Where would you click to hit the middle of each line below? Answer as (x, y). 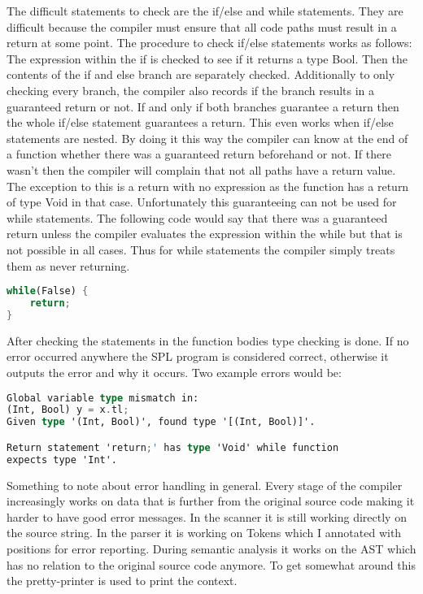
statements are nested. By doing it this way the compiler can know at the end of (207, 138)
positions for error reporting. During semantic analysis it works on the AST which (211, 548)
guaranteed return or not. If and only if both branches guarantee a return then (203, 106)
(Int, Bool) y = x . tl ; (68, 410)
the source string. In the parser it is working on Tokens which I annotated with (204, 533)
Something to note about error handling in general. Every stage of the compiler (205, 485)
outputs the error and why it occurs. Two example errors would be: (174, 372)
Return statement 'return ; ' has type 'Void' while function (173, 447)
